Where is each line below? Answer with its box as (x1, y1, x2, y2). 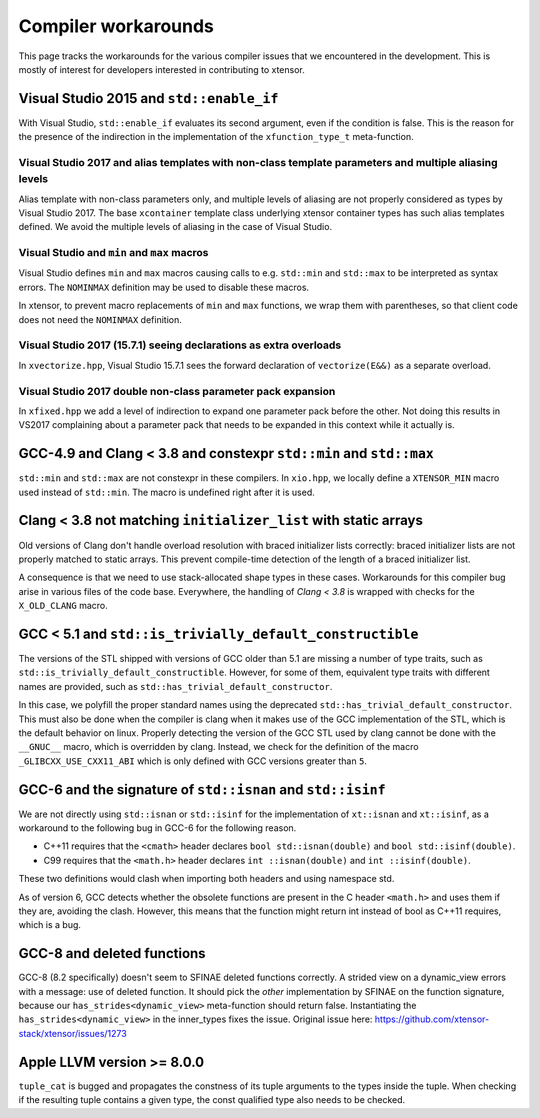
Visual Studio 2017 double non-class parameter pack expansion (18, 384, 336, 398)
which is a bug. (18, 919, 82, 931)
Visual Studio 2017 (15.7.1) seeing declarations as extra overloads (18, 338, 342, 352)
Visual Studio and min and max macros (18, 246, 209, 260)
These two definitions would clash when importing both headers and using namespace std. (18, 873, 395, 885)
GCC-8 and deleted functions (18, 945, 206, 962)
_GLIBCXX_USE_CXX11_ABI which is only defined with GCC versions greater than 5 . (18, 755, 367, 767)
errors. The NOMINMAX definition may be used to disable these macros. (18, 281, 310, 293)
